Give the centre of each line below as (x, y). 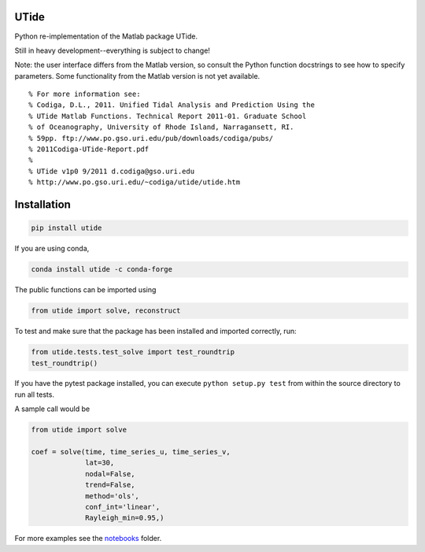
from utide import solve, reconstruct (106, 311)
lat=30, (100, 463)
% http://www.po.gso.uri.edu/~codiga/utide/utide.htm (134, 182)
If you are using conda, (52, 249)
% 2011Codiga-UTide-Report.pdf (89, 149)
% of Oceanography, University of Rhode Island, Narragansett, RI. (161, 127)
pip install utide (67, 228)
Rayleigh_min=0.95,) (125, 518)
